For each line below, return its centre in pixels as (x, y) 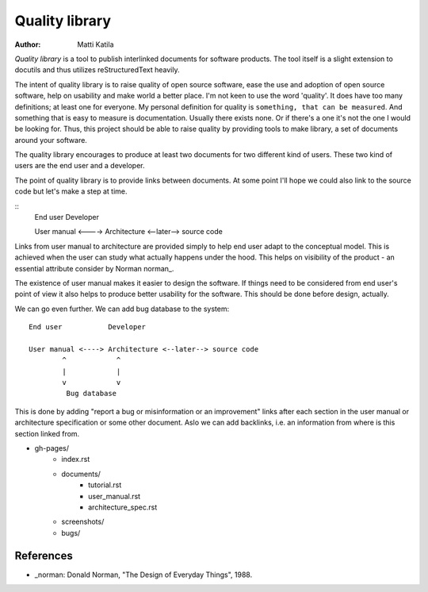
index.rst (76, 459)
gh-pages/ (52, 448)
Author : (28, 44)
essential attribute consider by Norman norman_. (94, 268)
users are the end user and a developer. (80, 166)
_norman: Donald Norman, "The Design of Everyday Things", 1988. (143, 575)
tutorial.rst (105, 485)
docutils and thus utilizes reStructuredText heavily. (97, 70)
